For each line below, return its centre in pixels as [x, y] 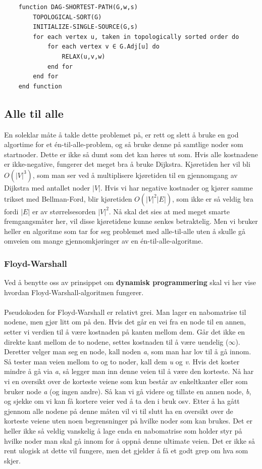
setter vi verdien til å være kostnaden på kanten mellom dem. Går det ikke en [125, 332]
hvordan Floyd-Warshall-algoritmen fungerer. [74, 292]
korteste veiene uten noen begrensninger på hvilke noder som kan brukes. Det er [128, 421]
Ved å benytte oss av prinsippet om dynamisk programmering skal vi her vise [130, 282]
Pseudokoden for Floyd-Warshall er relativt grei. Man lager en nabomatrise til [125, 312]
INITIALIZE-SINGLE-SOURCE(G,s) [85, 27]
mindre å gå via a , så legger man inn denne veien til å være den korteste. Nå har [129, 371]
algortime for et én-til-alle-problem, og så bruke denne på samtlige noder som [124, 144]
